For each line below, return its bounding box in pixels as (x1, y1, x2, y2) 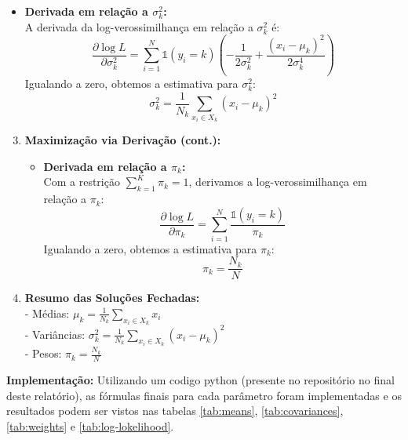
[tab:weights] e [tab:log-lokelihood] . (6, 417, 174, 434)
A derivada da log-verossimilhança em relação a (24, 18, 253, 35)
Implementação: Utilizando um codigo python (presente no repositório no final (6, 371, 395, 387)
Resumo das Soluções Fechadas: (24, 289, 200, 306)
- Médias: (24, 304, 70, 321)
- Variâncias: (24, 325, 86, 342)
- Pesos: (24, 345, 62, 362)
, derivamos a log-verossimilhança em (188, 173, 367, 190)
